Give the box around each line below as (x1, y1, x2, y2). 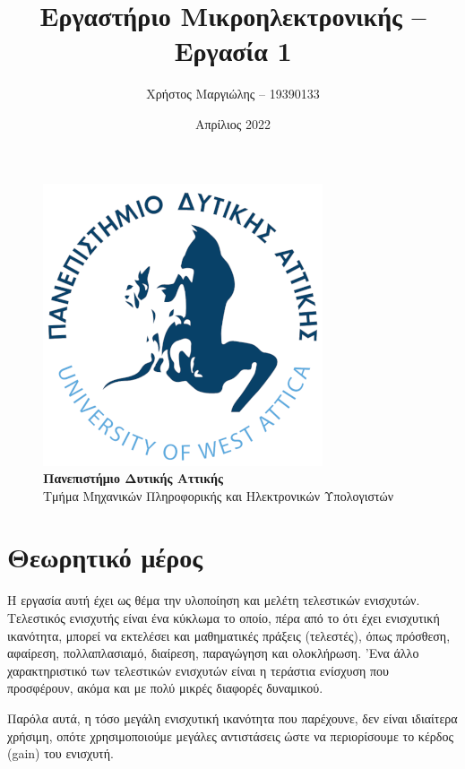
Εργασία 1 (174, 32, 292, 69)
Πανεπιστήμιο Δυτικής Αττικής (43, 469, 223, 488)
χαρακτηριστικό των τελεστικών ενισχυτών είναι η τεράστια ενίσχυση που (7, 661, 389, 679)
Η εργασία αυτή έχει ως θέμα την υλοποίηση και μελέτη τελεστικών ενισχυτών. (7, 591, 420, 609)
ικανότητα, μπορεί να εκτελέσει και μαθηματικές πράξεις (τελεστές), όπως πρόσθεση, (7, 626, 451, 644)
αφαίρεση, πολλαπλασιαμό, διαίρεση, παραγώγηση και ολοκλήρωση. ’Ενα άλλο (7, 644, 419, 662)
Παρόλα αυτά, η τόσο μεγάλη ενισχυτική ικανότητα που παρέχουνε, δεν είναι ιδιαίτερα (7, 708, 458, 727)
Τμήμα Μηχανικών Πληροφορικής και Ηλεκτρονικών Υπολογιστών (43, 486, 394, 505)
